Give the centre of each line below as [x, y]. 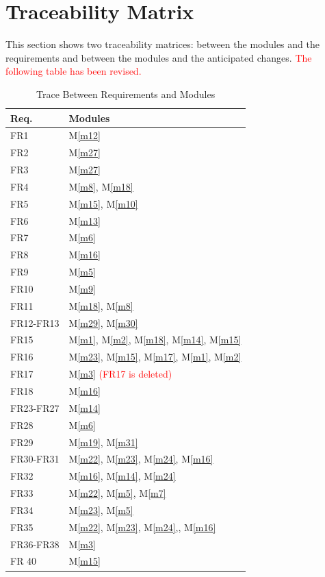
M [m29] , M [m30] [103, 322]
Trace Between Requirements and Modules [126, 94]
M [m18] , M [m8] [101, 305]
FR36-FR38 [35, 544]
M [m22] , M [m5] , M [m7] [117, 493]
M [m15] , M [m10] [103, 203]
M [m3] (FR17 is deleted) [120, 374]
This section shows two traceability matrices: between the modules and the [162, 44]
